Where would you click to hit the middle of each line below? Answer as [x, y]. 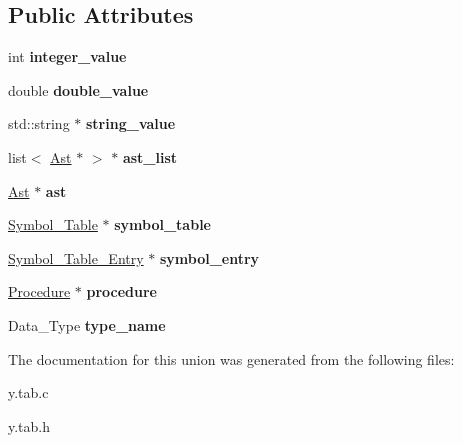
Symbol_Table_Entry [76, 257]
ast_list [150, 156]
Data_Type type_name [87, 324]
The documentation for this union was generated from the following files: [231, 358]
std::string [39, 123]
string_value [131, 123]
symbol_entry [209, 257]
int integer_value [67, 56]
